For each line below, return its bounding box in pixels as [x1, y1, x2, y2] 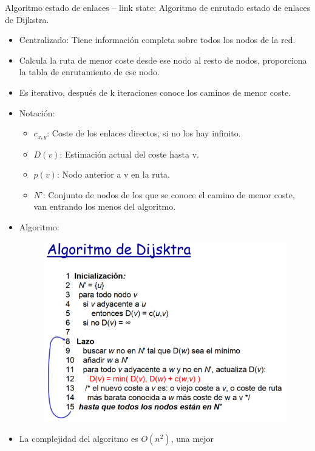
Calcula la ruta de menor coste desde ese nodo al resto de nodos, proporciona [19, 53, 307, 66]
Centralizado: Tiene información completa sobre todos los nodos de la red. [19, 33, 296, 46]
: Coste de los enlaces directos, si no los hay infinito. [47, 127, 241, 139]
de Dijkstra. [5, 13, 49, 25]
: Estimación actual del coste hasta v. [59, 147, 199, 160]
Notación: [19, 106, 55, 119]
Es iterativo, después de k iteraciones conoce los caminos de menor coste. [19, 85, 291, 98]
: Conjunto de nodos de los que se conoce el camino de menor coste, [42, 188, 295, 201]
